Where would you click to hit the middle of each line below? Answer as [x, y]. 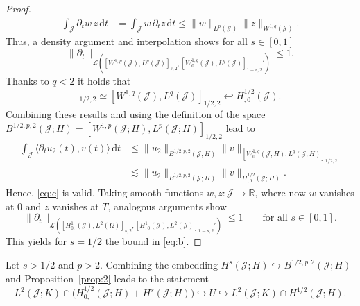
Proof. [18, 8]
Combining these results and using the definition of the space [136, 114]
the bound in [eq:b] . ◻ [153, 241]
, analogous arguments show [167, 206]
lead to [240, 128]
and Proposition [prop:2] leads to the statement [107, 278]
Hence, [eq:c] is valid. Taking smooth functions [105, 193]
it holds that [104, 81]
